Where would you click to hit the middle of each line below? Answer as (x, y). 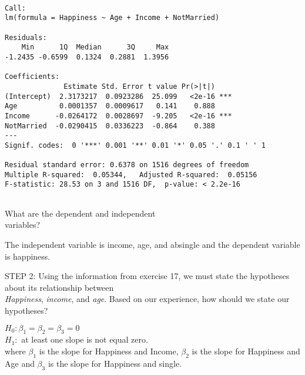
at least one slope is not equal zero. (85, 339)
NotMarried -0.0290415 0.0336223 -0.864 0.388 (110, 126)
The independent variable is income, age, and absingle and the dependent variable (152, 244)
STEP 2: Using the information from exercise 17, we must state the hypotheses (147, 276)
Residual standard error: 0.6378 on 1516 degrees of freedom (127, 165)
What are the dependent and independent (80, 213)
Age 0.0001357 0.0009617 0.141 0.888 (110, 106)
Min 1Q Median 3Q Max (95, 47)
